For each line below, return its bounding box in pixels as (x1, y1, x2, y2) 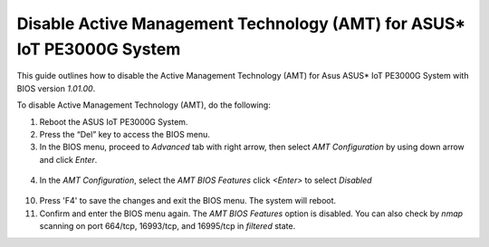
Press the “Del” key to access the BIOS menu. (39, 128, 210, 139)
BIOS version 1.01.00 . (16, 82, 96, 94)
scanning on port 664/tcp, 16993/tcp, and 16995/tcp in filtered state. (39, 221, 296, 232)
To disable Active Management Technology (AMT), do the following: (16, 100, 271, 110)
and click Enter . (39, 154, 98, 165)
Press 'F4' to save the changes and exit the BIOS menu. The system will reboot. (39, 195, 337, 206)
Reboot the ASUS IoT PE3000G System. (39, 116, 188, 127)
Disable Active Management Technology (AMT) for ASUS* (16, 14, 466, 33)
